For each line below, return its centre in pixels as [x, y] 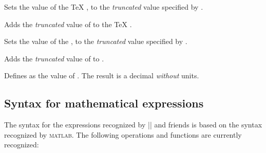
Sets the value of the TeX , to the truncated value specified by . [104, 7]
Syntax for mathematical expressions [104, 103]
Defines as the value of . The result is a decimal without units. [102, 75]
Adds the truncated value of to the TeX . [68, 24]
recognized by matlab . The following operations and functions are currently [123, 134]
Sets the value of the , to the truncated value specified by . [96, 41]
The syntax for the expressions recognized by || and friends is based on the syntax [133, 125]
